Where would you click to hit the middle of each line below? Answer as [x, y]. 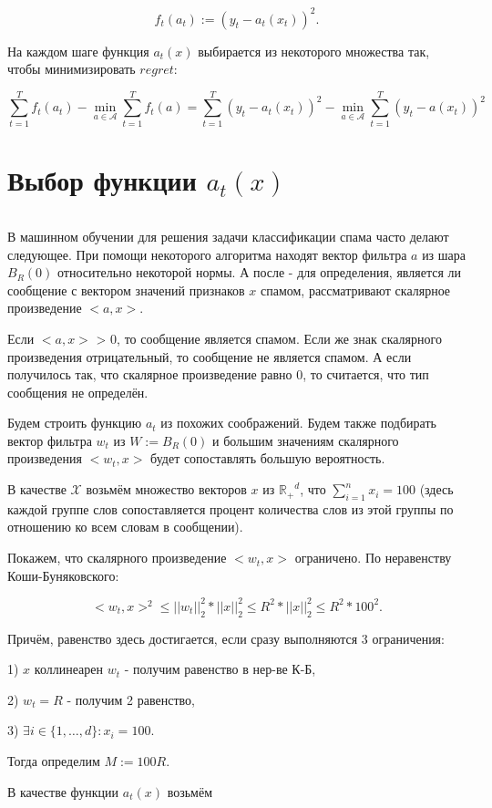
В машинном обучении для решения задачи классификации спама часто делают [228, 236]
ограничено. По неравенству [373, 558]
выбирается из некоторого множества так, [314, 51]
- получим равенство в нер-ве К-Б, [220, 669]
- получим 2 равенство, [131, 699]
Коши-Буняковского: [63, 575]
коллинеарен [68, 669]
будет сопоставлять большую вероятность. [268, 458]
